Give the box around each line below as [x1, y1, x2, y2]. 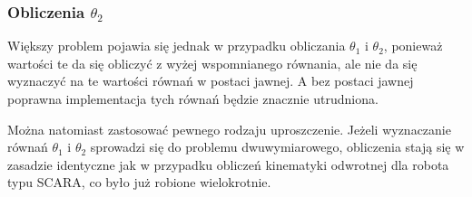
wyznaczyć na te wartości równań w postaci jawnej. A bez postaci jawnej [7, 71, 414, 90]
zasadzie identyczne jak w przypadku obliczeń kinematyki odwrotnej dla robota [7, 155, 449, 174]
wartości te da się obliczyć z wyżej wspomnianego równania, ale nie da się [7, 53, 418, 72]
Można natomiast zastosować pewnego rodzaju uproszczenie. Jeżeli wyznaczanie [7, 119, 451, 138]
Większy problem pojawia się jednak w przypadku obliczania [7, 36, 346, 55]
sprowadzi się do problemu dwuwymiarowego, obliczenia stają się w [90, 137, 465, 156]
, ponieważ [383, 36, 443, 55]
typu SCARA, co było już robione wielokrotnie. [7, 173, 271, 192]
